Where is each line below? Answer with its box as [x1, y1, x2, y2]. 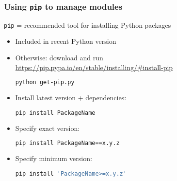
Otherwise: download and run [15, 53, 103, 63]
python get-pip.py [15, 79, 75, 86]
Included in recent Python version [15, 36, 116, 46]
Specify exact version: [15, 123, 80, 133]
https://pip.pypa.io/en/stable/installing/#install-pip [15, 62, 173, 72]
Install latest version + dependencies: [15, 92, 127, 103]
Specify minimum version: [15, 153, 92, 163]
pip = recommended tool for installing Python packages [4, 19, 171, 30]
